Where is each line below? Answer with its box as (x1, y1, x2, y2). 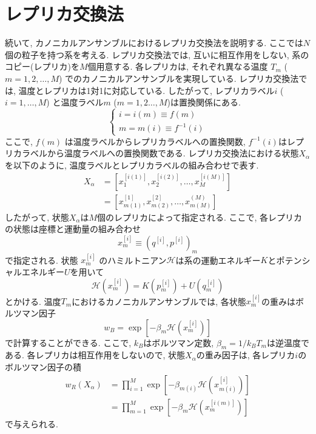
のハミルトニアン (99, 253, 167, 266)
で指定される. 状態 (5, 253, 78, 266)
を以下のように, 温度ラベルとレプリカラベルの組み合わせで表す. (5, 158, 259, 171)
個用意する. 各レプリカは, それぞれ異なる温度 (87, 60, 268, 73)
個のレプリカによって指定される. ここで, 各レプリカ (97, 210, 303, 223)
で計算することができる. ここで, (5, 336, 132, 349)
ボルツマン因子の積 (5, 360, 81, 373)
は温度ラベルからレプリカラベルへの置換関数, (64, 135, 246, 147)
